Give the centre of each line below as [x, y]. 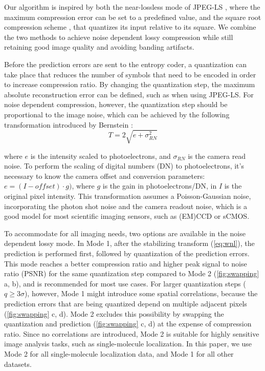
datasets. [18, 364]
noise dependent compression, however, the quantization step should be [116, 104]
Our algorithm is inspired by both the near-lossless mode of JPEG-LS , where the [132, 7]
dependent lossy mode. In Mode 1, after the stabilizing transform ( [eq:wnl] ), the [129, 243]
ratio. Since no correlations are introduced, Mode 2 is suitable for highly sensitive [132, 333]
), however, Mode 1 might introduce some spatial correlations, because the [141, 293]
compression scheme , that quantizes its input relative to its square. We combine [130, 27]
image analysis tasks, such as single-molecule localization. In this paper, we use [128, 344]
